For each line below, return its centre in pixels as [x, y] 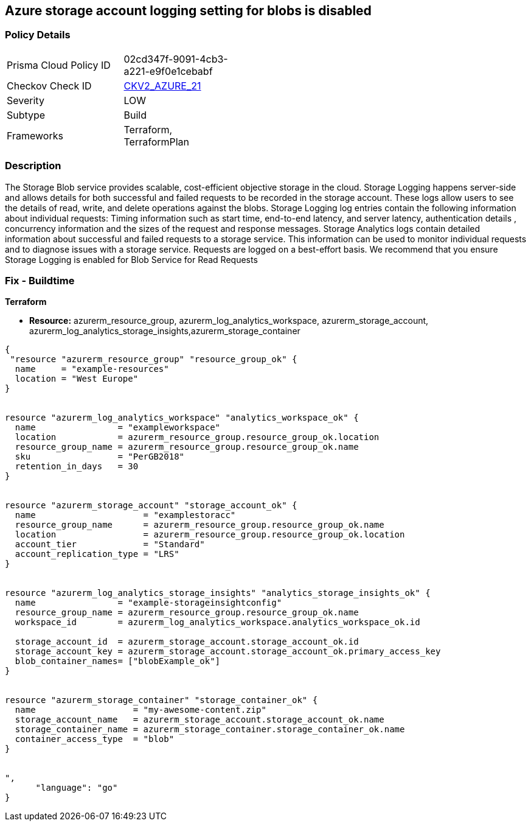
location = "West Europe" [77, 379]
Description [33, 166]
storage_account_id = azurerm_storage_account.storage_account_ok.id [187, 642]
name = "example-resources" [92, 369]
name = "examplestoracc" [125, 515]
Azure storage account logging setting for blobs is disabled [188, 11]
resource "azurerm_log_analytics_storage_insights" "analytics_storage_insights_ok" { [218, 593]
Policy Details [38, 35]
